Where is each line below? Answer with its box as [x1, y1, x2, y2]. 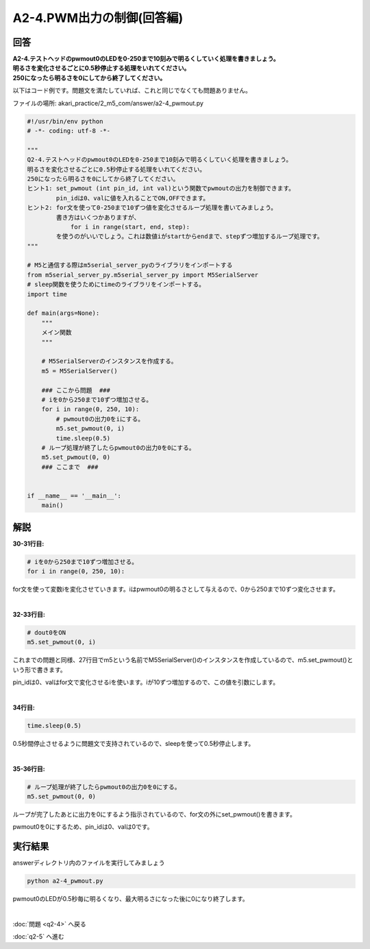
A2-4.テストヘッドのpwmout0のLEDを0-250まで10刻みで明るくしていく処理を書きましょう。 [12, 55, 280, 63]
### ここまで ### [41, 463, 99, 471]
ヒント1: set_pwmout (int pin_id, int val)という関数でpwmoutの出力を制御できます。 [27, 185, 295, 192]
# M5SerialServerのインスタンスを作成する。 [41, 358, 177, 365]
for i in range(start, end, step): [70, 223, 190, 231]
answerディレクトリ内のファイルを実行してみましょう [12, 858, 165, 867]
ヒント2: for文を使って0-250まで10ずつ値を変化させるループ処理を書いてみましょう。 [27, 204, 277, 212]
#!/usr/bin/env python [27, 117, 103, 125]
